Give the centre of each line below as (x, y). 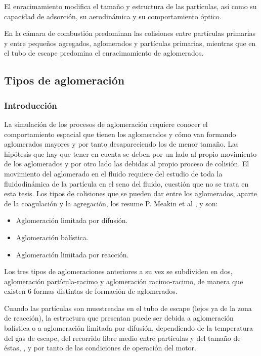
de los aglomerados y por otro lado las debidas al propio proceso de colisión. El (127, 164)
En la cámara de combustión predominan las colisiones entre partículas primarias (130, 33)
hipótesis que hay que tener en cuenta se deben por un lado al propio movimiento (130, 153)
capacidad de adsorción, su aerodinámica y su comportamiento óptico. (113, 16)
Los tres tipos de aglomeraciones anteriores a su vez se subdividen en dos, (118, 271)
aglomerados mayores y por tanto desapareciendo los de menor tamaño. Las (121, 144)
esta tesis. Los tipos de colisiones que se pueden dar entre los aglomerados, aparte (130, 193)
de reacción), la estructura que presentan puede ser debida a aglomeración (119, 318)
